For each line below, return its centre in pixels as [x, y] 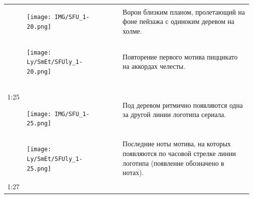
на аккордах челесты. [154, 66]
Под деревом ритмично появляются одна [183, 105]
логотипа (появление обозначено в [173, 163]
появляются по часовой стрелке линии [179, 153]
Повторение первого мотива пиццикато [180, 56]
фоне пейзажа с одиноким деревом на [179, 21]
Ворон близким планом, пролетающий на [184, 11]
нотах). [133, 172]
